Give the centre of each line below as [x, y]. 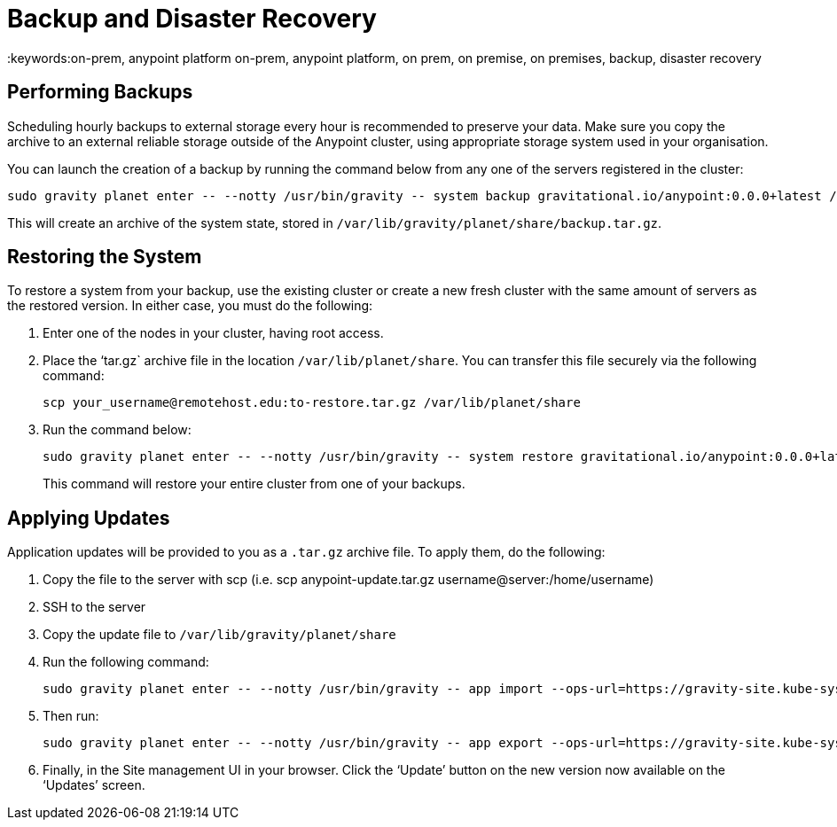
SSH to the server [94, 607]
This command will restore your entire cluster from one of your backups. [254, 484]
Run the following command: [126, 662]
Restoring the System [105, 257]
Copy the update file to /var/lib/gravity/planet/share [219, 635]
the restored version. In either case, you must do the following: [190, 306]
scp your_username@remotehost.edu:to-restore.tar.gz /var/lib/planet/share [312, 403]
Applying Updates [89, 518]
